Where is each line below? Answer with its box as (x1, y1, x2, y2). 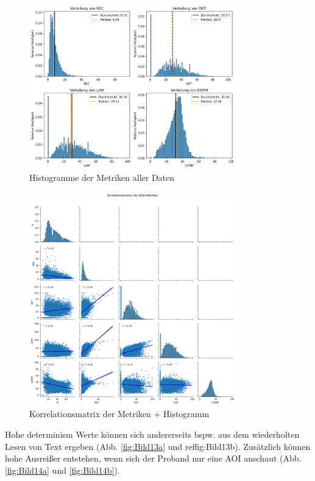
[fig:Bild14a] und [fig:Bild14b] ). (5, 463, 120, 476)
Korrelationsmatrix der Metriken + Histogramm (29, 407, 210, 420)
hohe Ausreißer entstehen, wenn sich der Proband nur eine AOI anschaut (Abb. (5, 452, 302, 465)
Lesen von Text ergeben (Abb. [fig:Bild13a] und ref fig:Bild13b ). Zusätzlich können (5, 440, 311, 452)
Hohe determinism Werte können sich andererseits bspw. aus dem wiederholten (5, 427, 300, 440)
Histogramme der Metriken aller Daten (29, 171, 175, 184)
